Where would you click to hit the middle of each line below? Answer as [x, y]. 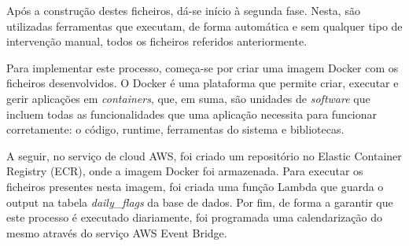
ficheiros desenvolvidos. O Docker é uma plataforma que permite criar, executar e [203, 83]
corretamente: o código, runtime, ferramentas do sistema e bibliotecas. [175, 129]
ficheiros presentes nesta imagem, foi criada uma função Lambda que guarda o [195, 186]
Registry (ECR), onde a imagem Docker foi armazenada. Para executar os [185, 171]
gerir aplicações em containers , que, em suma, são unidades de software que [188, 98]
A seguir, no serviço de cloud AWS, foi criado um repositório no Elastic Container [204, 155]
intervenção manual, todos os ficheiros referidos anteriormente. [157, 41]
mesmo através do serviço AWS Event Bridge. [117, 232]
